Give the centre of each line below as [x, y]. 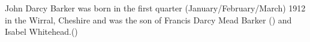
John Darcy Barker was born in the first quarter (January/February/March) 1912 [155, 8]
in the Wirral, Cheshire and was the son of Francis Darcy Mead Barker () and [148, 19]
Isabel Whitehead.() [41, 31]
